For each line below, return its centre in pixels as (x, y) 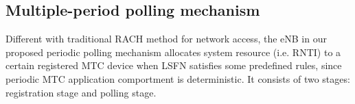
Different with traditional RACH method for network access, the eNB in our (166, 39)
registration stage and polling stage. (81, 92)
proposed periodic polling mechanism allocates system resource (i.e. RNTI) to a (173, 52)
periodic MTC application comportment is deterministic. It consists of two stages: (178, 78)
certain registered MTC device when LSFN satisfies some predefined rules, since (174, 65)
